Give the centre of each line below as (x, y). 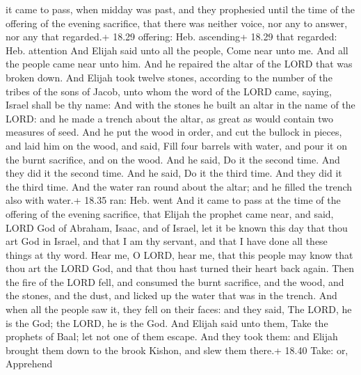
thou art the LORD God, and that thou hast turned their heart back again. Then (180, 268)
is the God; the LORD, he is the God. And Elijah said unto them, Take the (167, 322)
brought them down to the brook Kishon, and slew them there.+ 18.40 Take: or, (177, 350)
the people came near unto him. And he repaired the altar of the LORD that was (179, 64)
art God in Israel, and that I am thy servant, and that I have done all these (167, 241)
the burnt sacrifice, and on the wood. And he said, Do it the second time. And (173, 159)
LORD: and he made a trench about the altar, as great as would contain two (170, 118)
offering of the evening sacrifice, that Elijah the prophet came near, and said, (170, 213)
